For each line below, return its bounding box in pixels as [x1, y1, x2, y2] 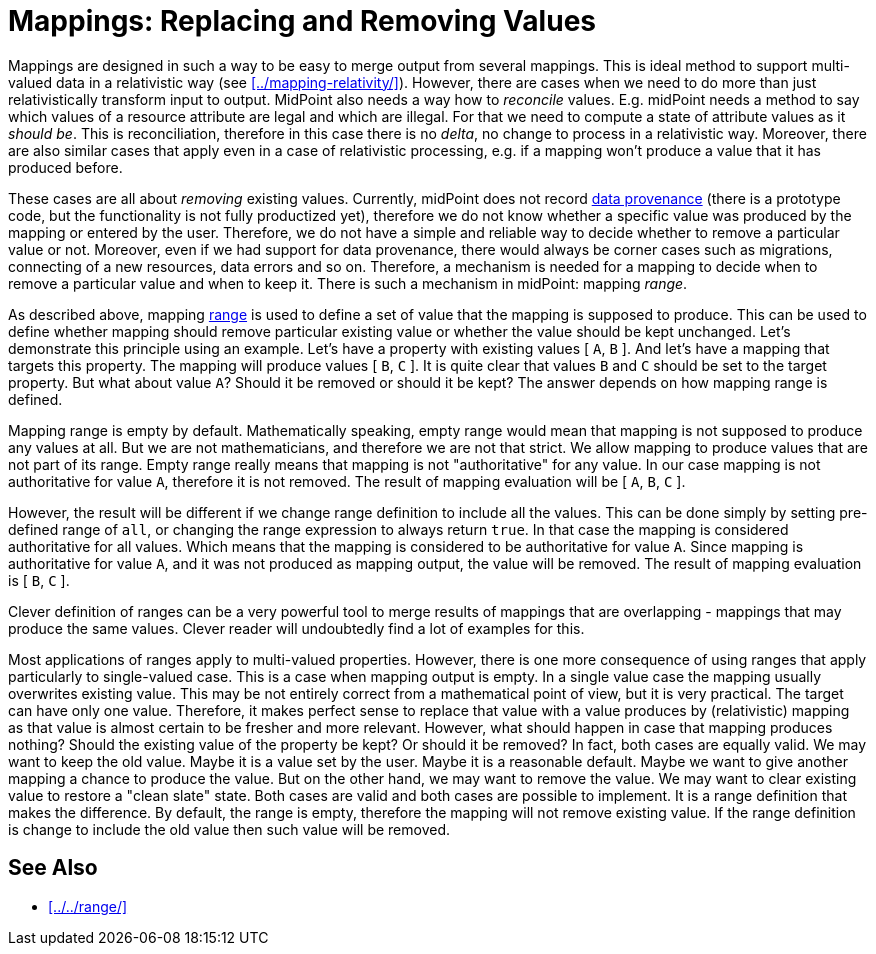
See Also [8, 855, 98, 881]
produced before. [8, 158, 123, 176]
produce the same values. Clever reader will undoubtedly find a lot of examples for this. [8, 619, 585, 637]
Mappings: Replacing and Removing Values [8, 4, 596, 38]
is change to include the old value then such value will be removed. [8, 820, 450, 838]
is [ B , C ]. [8, 571, 70, 589]
